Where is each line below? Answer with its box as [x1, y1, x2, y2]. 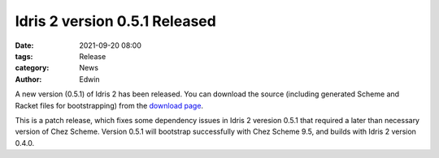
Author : [15, 74, 42, 84]
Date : [15, 41, 34, 50]
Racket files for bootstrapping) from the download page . [15, 100, 203, 110]
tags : [15, 51, 33, 61]
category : [15, 63, 50, 73]
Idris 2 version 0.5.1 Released [15, 12, 217, 30]
